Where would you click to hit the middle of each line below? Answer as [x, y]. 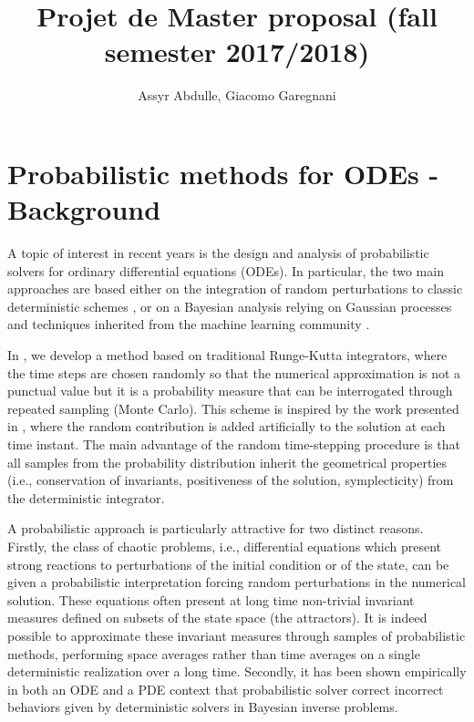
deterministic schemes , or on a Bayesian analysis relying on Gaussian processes [230, 306]
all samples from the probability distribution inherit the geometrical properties [227, 462]
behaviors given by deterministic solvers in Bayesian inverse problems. [203, 707]
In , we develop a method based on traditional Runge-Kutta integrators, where [227, 355]
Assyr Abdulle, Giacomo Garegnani [237, 95]
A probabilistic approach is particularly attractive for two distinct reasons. [216, 528]
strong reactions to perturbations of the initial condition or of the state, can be [228, 564]
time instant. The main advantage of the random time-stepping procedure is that [234, 444]
